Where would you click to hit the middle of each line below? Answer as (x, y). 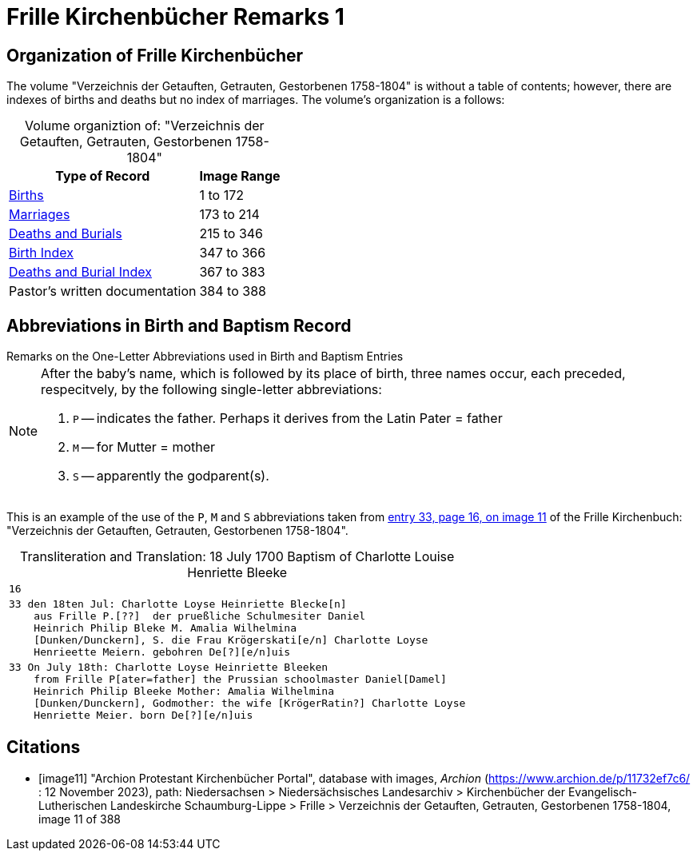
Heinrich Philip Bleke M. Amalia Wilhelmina (165, 628)
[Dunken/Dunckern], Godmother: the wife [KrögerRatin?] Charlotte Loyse (250, 704)
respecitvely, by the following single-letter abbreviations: (211, 390)
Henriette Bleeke (237, 573)
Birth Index (42, 253)
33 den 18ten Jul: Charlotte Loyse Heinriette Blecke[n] (178, 604)
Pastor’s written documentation (103, 291)
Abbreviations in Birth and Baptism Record (179, 325)
